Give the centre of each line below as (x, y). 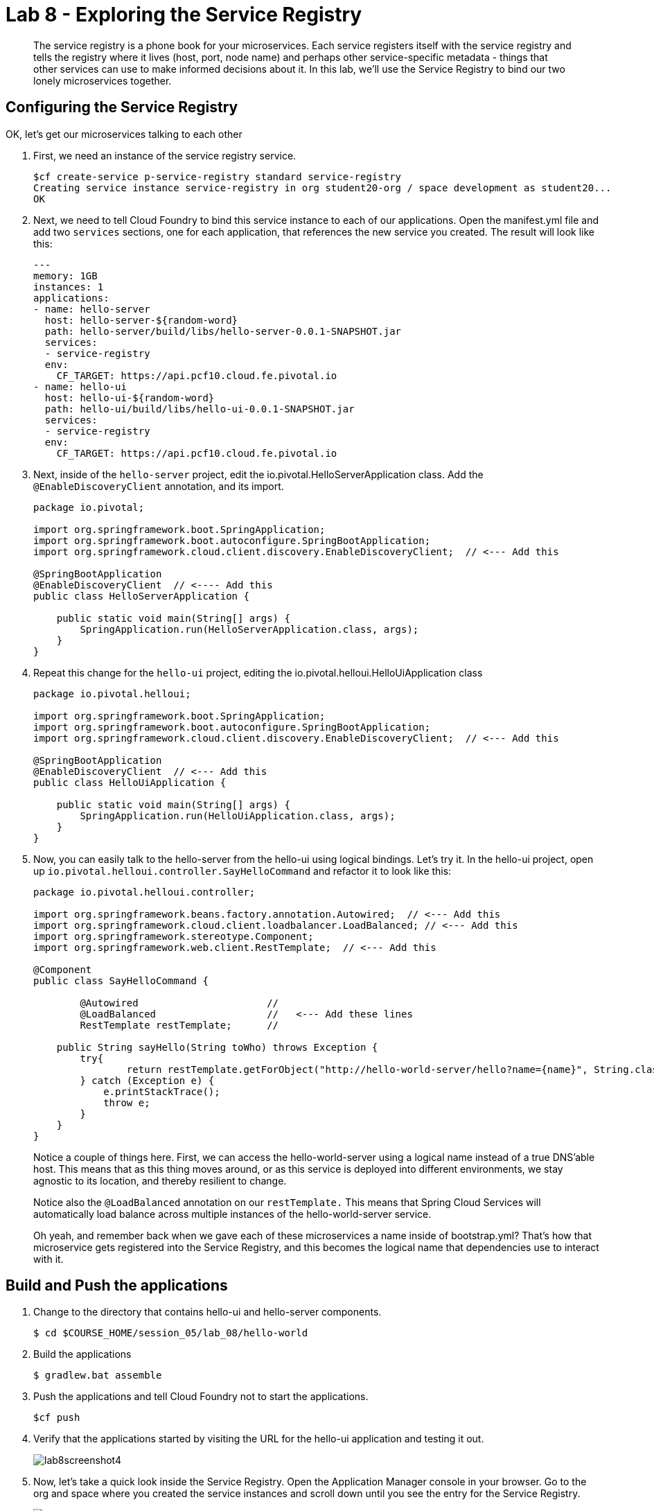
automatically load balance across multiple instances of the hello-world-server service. (232, 1214)
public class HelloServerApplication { (141, 596)
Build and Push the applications (117, 1286)
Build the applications (82, 1354)
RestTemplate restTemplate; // (179, 1025)
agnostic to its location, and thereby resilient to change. (160, 1180)
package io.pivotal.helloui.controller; (144, 892)
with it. (48, 1259)
